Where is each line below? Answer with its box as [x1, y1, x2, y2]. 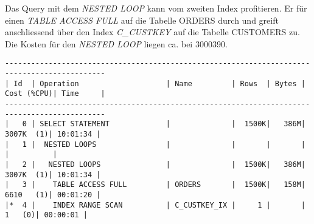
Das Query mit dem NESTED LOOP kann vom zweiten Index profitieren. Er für [5, 2, 307, 14]
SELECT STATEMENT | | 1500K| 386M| [40, 120, 305, 129]
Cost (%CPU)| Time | [5, 89, 105, 98]
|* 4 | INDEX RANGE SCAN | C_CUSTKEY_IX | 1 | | [5, 200, 305, 209]
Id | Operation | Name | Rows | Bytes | [13, 79, 305, 88]
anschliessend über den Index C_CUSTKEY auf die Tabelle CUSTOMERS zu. [5, 25, 300, 38]
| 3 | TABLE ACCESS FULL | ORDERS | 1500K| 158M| [5, 180, 305, 189]
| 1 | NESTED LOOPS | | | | [5, 140, 305, 149]
